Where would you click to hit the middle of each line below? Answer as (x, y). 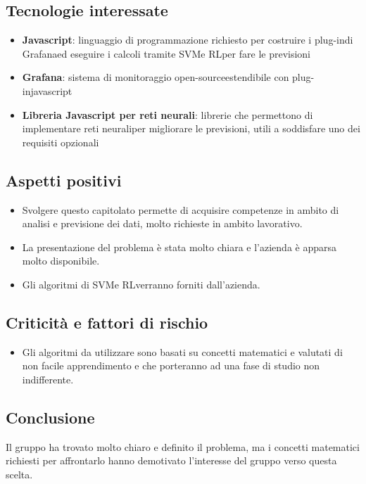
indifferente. (48, 379)
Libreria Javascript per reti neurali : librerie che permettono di (168, 114)
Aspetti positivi (64, 180)
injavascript (47, 90)
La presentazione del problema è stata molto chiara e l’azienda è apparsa (179, 247)
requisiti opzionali (61, 142)
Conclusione (50, 417)
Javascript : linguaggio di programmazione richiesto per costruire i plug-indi (188, 40)
